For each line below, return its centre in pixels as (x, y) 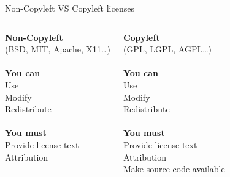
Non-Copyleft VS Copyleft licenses (70, 8)
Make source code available (174, 169)
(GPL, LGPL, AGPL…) (167, 49)
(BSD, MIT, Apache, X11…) (58, 49)
